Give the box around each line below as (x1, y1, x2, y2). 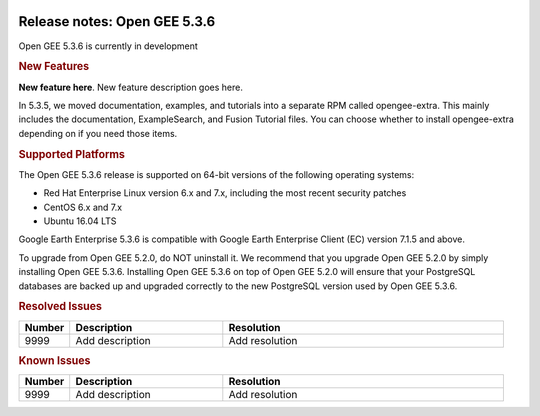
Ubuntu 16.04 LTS (43, 215, 117, 227)
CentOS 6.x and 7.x (43, 201, 123, 213)
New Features (18, 60, 90, 74)
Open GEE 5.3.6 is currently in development (18, 40, 199, 52)
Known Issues (18, 353, 91, 367)
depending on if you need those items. (18, 127, 178, 139)
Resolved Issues (18, 300, 102, 314)
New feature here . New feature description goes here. (18, 81, 244, 93)
